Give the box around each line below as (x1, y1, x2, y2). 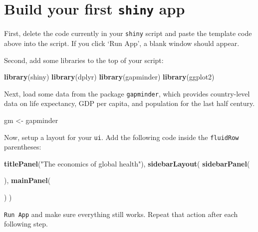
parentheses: (4, 141, 41, 152)
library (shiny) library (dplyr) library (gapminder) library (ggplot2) (4, 71, 215, 82)
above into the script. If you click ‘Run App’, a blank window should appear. (4, 37, 240, 48)
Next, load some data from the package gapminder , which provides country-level (4, 88, 250, 98)
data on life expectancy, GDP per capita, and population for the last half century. (4, 98, 255, 108)
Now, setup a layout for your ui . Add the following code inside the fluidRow (4, 131, 239, 142)
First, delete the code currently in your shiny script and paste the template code (4, 28, 252, 38)
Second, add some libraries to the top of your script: (4, 54, 164, 65)
